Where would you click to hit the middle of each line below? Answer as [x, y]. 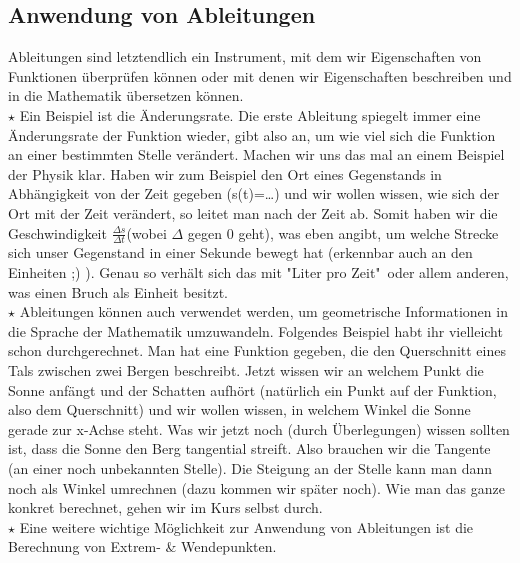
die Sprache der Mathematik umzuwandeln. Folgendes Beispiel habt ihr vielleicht [255, 330]
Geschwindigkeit [57, 232]
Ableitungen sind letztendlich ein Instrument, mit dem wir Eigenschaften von [245, 56]
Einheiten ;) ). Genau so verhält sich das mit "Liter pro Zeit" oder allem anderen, [258, 271]
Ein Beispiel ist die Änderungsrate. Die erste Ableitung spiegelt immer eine [250, 114]
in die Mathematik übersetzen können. [126, 95]
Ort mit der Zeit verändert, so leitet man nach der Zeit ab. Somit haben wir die [253, 212]
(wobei [146, 232]
